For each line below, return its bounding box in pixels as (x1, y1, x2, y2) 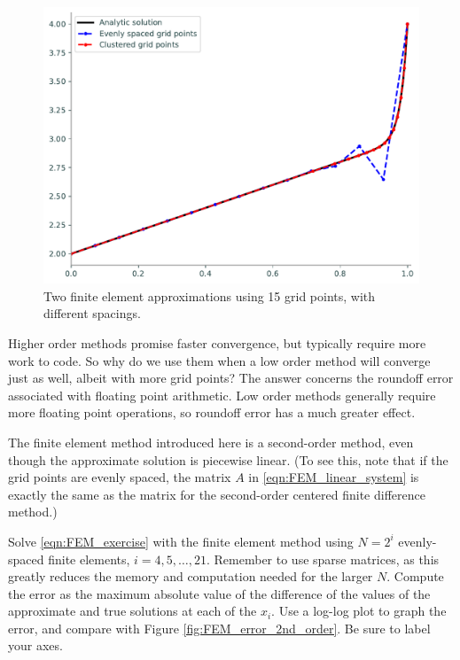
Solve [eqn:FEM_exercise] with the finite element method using (8, 532, 354, 550)
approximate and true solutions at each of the (8, 602, 257, 620)
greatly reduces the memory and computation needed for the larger (8, 567, 373, 586)
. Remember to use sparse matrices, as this (207, 549, 440, 568)
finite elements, (48, 549, 130, 568)
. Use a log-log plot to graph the (271, 602, 447, 620)
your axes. (8, 636, 63, 655)
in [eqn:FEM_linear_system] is (248, 468, 419, 486)
